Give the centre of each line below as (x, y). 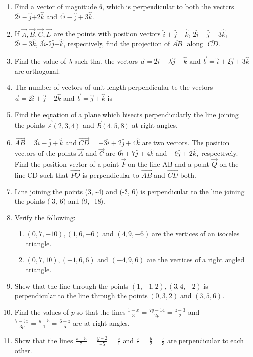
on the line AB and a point (169, 164)
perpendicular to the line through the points (81, 295)
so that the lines (101, 312)
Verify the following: (45, 217)
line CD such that (41, 174)
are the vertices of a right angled (196, 260)
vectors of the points (45, 153)
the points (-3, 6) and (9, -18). (60, 201)
